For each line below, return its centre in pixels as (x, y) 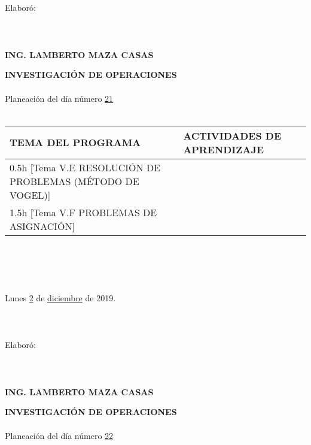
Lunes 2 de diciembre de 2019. (60, 298)
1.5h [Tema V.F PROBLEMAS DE (83, 212)
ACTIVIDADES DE (232, 135)
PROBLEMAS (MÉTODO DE (74, 181)
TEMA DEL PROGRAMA (75, 143)
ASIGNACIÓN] (42, 226)
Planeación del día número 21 (59, 98)
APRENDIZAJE (223, 149)
